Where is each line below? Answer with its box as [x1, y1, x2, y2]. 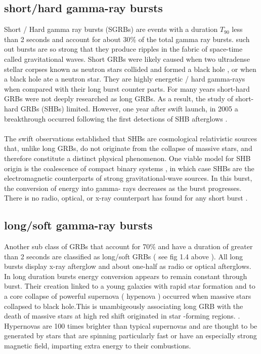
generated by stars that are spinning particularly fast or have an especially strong [4, 330, 257, 341]
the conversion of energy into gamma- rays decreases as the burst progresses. [4, 182, 242, 193]
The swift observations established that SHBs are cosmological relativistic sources [4, 133, 257, 143]
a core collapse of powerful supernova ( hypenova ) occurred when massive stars [4, 291, 251, 301]
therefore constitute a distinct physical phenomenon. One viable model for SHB [4, 152, 251, 163]
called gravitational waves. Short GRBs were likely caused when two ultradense [4, 53, 250, 64]
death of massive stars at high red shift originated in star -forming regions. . [4, 310, 240, 321]
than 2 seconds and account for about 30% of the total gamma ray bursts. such [4, 33, 250, 44]
